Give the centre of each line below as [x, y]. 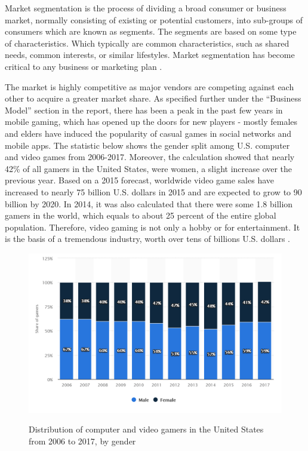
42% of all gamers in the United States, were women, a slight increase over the [149, 168]
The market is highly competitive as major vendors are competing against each [150, 86]
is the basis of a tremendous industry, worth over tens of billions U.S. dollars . [148, 239]
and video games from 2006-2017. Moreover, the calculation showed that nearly [150, 157]
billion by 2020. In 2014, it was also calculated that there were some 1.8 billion [149, 203]
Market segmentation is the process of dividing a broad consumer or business [146, 8]
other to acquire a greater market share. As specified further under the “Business [153, 98]
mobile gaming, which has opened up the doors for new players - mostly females [151, 122]
